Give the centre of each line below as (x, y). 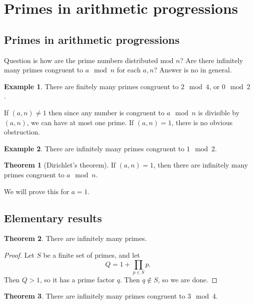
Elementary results (53, 218)
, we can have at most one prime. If (80, 122)
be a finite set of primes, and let (92, 254)
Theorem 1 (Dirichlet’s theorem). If (60, 165)
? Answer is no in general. (193, 70)
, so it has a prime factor (77, 279)
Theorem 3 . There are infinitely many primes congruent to (95, 296)
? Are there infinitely (211, 60)
